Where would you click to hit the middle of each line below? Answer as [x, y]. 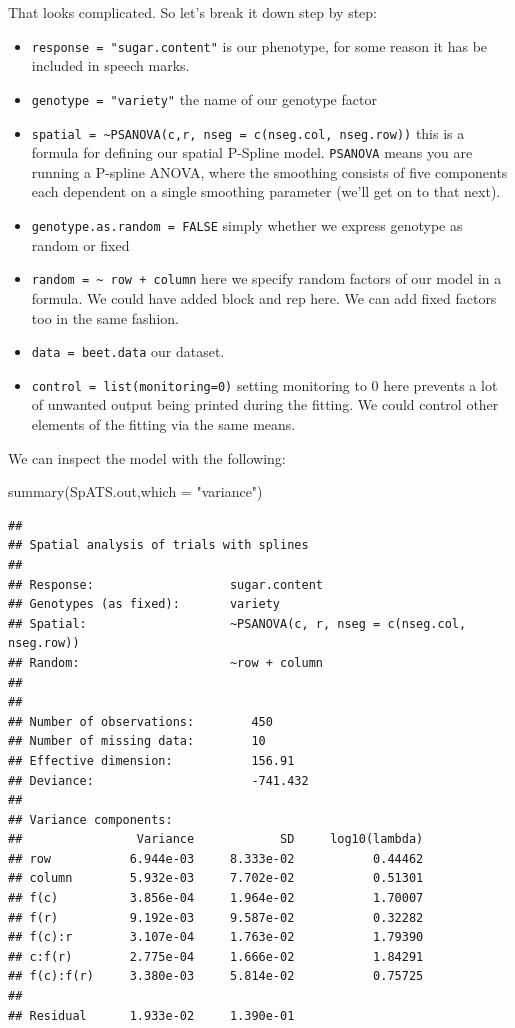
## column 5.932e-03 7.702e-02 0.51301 [216, 878]
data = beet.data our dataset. [128, 351]
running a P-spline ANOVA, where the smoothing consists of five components [269, 171]
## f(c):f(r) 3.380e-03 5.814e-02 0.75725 [216, 976]
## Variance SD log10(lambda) [216, 839]
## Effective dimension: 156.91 [151, 760]
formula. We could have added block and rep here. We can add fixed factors [264, 297]
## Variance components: [90, 819]
